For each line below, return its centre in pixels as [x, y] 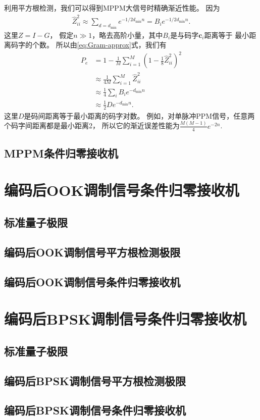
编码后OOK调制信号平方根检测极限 [92, 252]
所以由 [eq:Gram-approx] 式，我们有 [111, 45]
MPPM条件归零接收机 [61, 153]
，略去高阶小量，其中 [127, 35]
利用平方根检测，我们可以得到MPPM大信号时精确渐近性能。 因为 [112, 8]
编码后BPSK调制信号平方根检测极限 [95, 380]
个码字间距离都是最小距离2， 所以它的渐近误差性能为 [92, 125]
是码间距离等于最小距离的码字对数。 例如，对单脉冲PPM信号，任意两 [139, 115]
